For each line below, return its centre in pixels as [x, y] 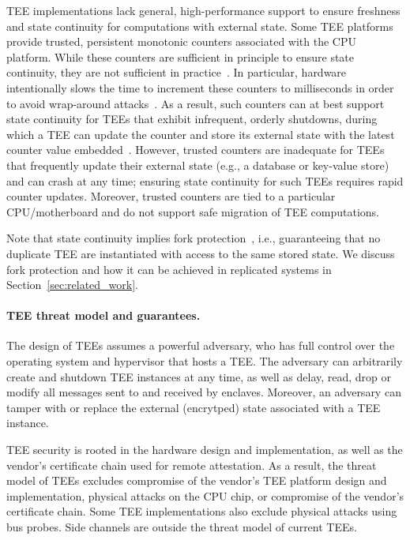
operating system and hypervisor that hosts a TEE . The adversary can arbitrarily [205, 361]
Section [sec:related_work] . [73, 285]
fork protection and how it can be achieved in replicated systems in [169, 269]
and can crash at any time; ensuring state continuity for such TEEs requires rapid [205, 180]
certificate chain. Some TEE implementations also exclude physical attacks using [202, 511]
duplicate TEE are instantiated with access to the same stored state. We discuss [201, 253]
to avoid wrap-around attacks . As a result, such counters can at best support [196, 103]
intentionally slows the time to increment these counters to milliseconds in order [200, 87]
